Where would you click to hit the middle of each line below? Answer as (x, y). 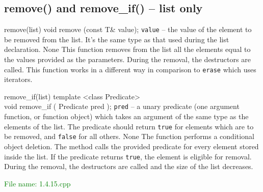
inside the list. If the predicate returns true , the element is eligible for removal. (128, 156)
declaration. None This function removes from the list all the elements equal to (127, 49)
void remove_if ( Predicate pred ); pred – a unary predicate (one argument (122, 106)
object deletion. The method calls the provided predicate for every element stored (131, 146)
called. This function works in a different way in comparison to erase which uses (130, 69)
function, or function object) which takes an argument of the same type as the (126, 116)
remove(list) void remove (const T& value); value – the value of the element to (128, 29)
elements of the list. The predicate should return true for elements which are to (129, 126)
